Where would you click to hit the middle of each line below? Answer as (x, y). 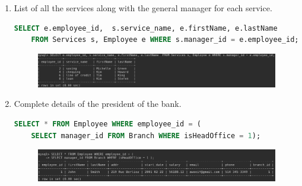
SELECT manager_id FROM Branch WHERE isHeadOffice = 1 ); (146, 136)
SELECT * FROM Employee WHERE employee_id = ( (107, 124)
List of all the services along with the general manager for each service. (143, 8)
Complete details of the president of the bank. (98, 104)
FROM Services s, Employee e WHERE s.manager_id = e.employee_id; (165, 40)
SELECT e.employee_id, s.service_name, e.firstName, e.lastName (146, 28)
